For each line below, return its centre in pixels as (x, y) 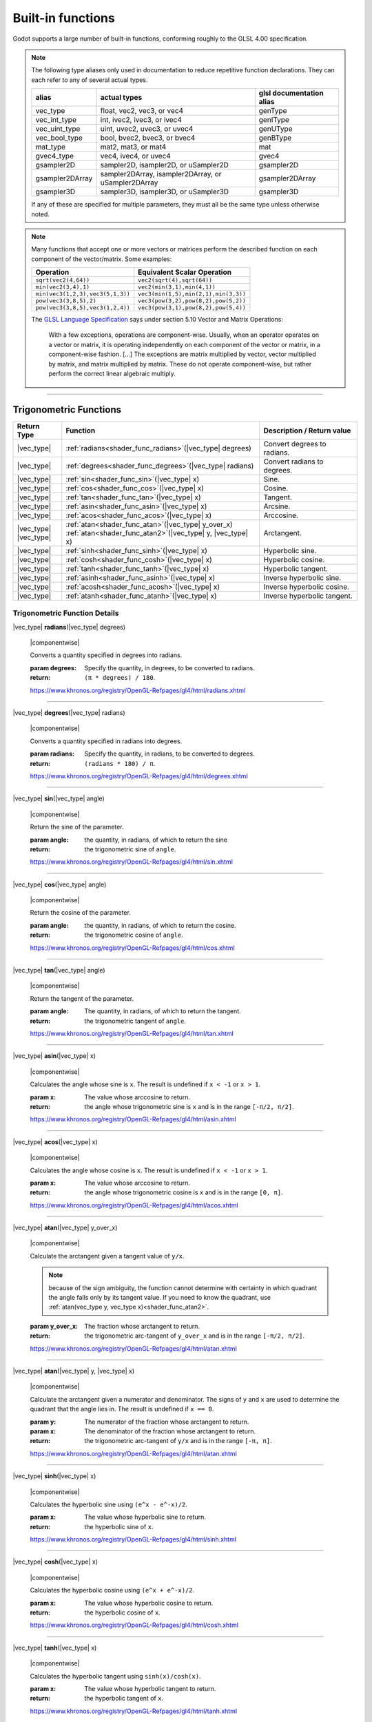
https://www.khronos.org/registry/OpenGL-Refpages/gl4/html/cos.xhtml (133, 948)
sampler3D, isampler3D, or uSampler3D (165, 191)
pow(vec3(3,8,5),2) (66, 301)
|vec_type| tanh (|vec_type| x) (55, 1648)
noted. (40, 214)
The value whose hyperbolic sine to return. (145, 1517)
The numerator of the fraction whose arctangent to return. (167, 1422)
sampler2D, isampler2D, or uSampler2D (164, 165)
